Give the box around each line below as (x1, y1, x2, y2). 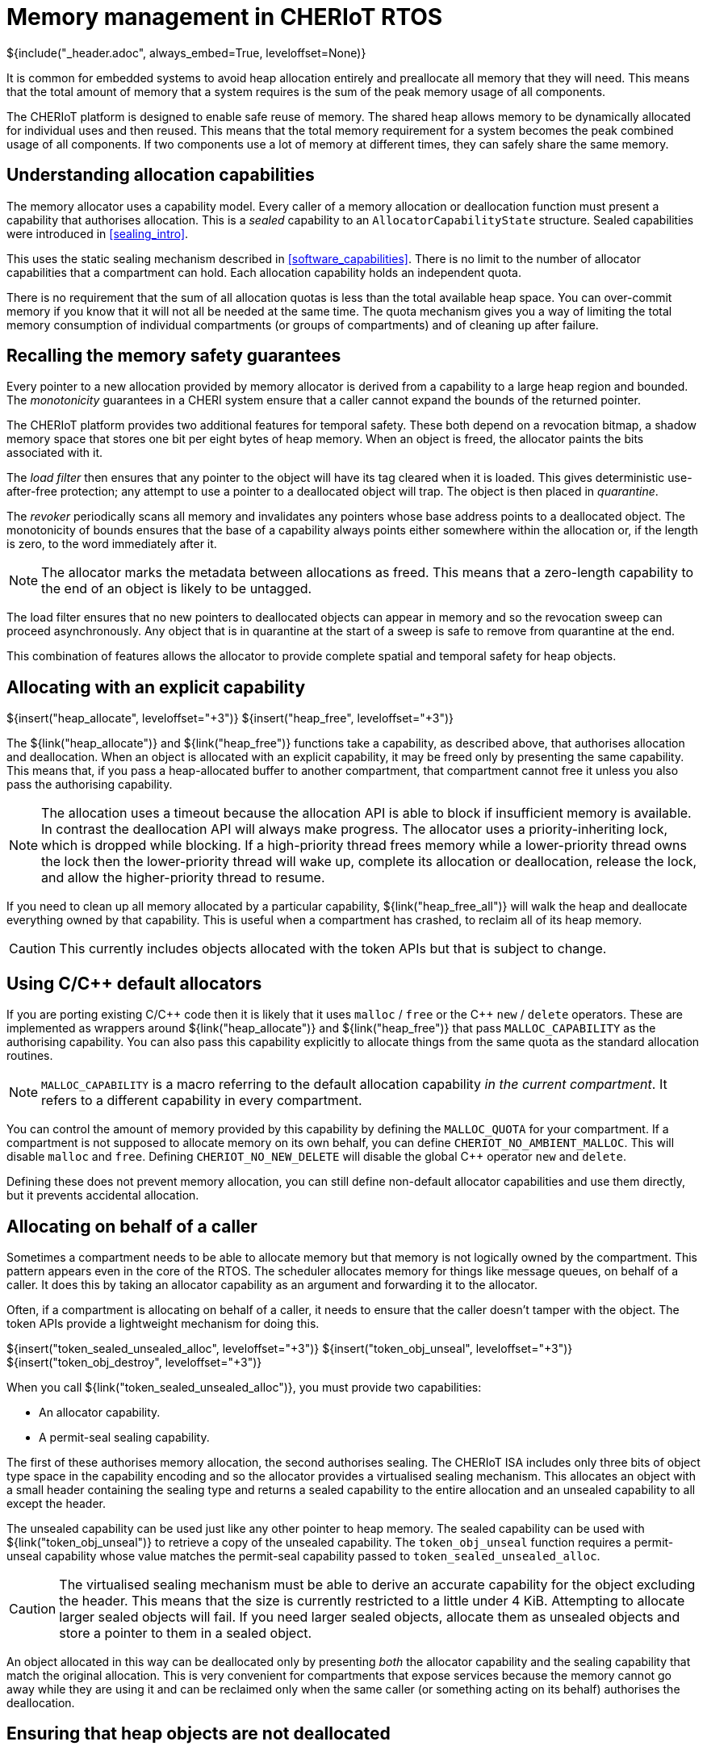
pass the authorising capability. (6, 777, 173, 792)
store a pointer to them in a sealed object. (59, 1624, 312, 1641)
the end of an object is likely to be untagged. (41, 580, 312, 597)
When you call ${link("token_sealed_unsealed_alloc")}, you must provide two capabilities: (6, 1379, 482, 1394)
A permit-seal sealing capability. (39, 1430, 210, 1444)
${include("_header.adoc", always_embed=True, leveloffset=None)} (6, 45, 366, 60)
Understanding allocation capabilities (6, 165, 315, 186)
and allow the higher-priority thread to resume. (41, 869, 325, 886)
